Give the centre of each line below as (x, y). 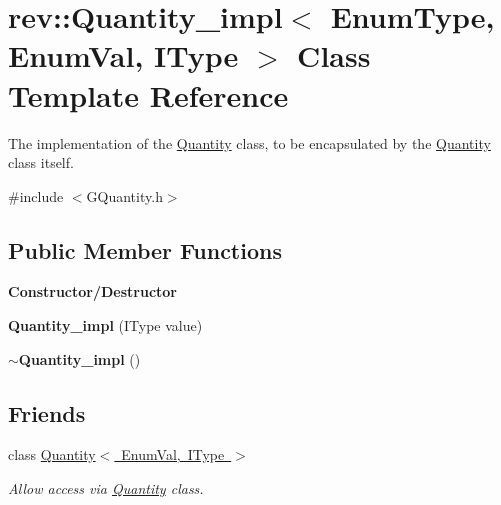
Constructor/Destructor (92, 291)
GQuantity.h (124, 195)
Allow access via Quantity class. (106, 488)
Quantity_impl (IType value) (105, 325)
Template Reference (148, 94)
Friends (47, 412)
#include (36, 195)
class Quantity (52, 454)
